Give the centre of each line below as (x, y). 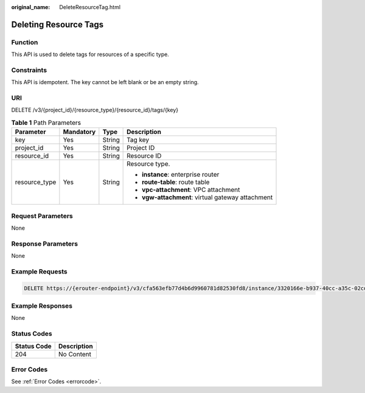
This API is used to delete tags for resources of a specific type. (90, 54)
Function (25, 42)
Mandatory (79, 132)
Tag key (138, 140)
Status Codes (32, 334)
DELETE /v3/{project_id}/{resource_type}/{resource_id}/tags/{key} (95, 110)
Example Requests (39, 271)
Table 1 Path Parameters (46, 123)
